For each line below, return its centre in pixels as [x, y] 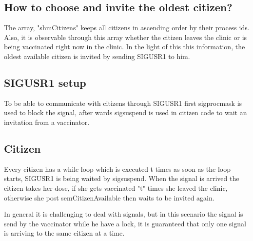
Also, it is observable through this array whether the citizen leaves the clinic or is [126, 37]
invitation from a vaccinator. [47, 122]
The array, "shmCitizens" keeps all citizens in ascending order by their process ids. [127, 28]
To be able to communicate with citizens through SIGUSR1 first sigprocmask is [123, 103]
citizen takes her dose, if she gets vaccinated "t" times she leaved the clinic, [116, 188]
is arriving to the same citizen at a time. [64, 233]
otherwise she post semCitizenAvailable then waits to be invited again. [109, 197]
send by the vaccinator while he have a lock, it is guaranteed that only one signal [125, 223]
